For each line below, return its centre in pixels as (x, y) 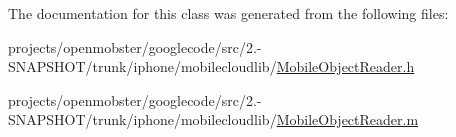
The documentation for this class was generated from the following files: (228, 13)
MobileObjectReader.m (347, 119)
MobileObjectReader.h (345, 66)
